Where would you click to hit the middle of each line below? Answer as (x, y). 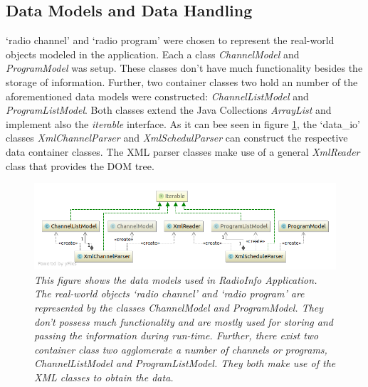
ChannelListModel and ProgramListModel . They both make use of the (185, 363)
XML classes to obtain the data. (104, 377)
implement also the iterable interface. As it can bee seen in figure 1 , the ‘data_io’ (183, 123)
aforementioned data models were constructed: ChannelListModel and (157, 96)
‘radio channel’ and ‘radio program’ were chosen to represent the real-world (170, 40)
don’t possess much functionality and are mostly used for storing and (184, 321)
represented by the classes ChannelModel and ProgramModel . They (179, 307)
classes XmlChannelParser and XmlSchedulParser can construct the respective (177, 138)
